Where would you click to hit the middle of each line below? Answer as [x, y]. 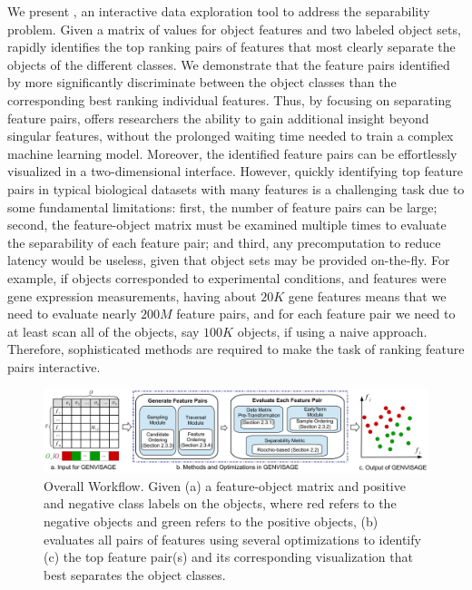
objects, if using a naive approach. [332, 331]
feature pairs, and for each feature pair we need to [316, 314]
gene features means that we [367, 295]
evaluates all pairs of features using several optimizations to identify [232, 539]
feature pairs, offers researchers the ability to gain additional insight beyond [218, 118]
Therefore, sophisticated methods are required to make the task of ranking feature [236, 349]
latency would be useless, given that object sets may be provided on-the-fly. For [229, 260]
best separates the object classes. [135, 574]
